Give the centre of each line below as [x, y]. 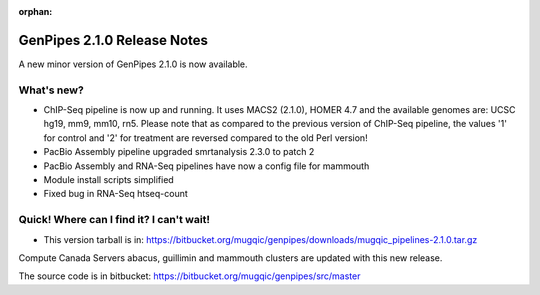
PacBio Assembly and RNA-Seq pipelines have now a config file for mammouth [206, 166]
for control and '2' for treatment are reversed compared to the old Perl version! [206, 137]
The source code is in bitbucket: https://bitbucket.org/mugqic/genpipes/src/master [189, 276]
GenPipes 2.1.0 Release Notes [113, 40]
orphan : [35, 11]
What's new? [51, 90]
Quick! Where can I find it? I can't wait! [114, 220]
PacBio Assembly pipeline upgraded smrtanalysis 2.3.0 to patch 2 [179, 152]
